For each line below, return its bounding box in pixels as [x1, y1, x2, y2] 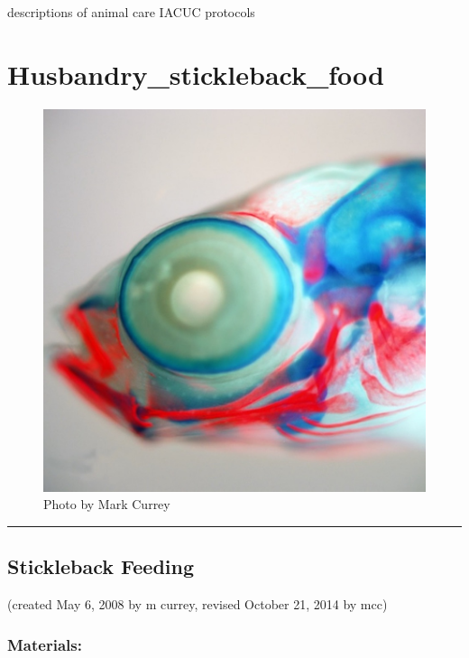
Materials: [7, 633, 82, 655]
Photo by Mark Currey [43, 495, 170, 514]
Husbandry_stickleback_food [7, 55, 384, 92]
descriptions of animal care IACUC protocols [7, 3, 255, 21]
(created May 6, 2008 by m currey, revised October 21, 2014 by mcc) [7, 595, 388, 614]
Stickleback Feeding [7, 552, 195, 580]
